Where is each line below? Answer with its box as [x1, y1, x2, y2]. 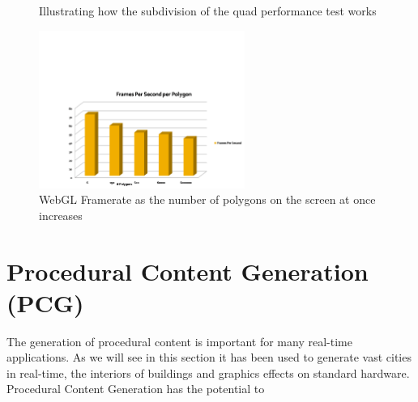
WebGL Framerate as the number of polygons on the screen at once [39, 191, 376, 208]
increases [39, 206, 83, 223]
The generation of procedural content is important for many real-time [6, 332, 352, 349]
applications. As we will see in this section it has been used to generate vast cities [6, 349, 412, 366]
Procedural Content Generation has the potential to [6, 380, 265, 397]
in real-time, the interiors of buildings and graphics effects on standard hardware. [6, 364, 410, 381]
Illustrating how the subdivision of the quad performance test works [39, 2, 377, 19]
